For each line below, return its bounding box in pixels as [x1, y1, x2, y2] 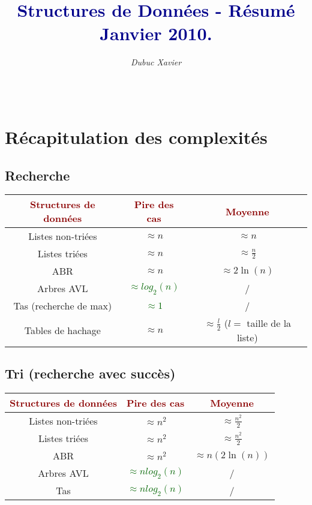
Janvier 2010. [100, 21, 212, 46]
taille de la [247, 316, 292, 330]
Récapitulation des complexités [5, 125, 268, 149]
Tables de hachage [24, 323, 101, 338]
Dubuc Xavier [130, 56, 182, 68]
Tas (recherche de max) [13, 299, 112, 313]
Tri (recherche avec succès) [5, 364, 176, 383]
